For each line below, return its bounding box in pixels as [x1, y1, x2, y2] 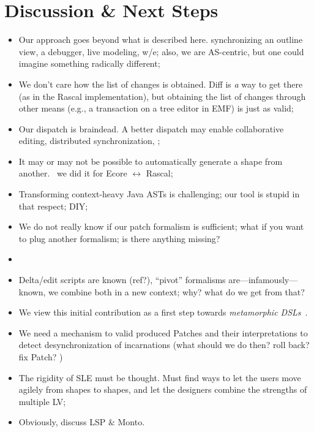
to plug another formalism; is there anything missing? [18, 232, 220, 244]
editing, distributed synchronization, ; [18, 134, 160, 147]
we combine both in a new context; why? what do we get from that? [48, 285, 305, 298]
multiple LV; [18, 395, 66, 407]
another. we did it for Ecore [18, 167, 127, 180]
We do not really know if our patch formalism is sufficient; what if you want [18, 220, 304, 233]
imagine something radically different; [18, 57, 160, 70]
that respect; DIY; [18, 199, 88, 212]
